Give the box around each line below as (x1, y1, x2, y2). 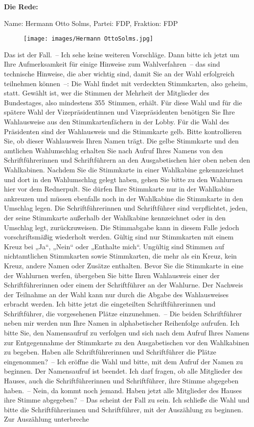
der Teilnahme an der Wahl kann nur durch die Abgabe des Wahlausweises (4, 289, 229, 299)
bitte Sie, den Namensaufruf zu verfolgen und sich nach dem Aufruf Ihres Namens (4, 328, 250, 338)
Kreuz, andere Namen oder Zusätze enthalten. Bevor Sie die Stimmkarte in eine (4, 260, 244, 270)
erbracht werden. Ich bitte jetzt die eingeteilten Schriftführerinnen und (4, 299, 216, 309)
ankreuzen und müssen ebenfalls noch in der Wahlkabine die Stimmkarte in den (4, 193, 243, 203)
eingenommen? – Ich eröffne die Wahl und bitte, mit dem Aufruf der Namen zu (4, 356, 243, 366)
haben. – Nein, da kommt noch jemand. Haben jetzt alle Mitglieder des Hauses (4, 385, 242, 395)
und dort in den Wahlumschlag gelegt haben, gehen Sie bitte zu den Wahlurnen (4, 174, 243, 184)
